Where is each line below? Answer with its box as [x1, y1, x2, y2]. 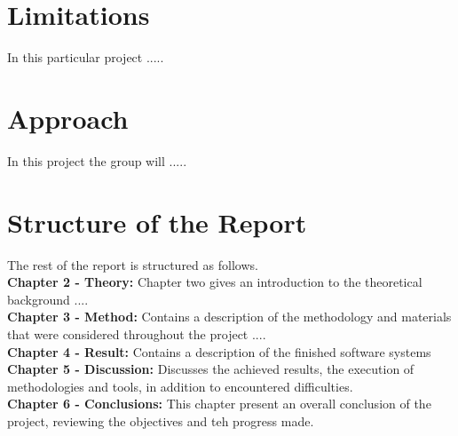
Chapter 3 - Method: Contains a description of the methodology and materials [7, 307, 452, 326]
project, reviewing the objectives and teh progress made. [7, 411, 314, 430]
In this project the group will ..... [7, 151, 187, 170]
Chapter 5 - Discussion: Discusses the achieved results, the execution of [7, 360, 415, 378]
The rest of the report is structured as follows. [7, 255, 258, 273]
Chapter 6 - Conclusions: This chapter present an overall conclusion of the [7, 394, 431, 413]
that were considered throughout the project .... [7, 324, 266, 343]
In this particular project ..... [7, 48, 164, 67]
